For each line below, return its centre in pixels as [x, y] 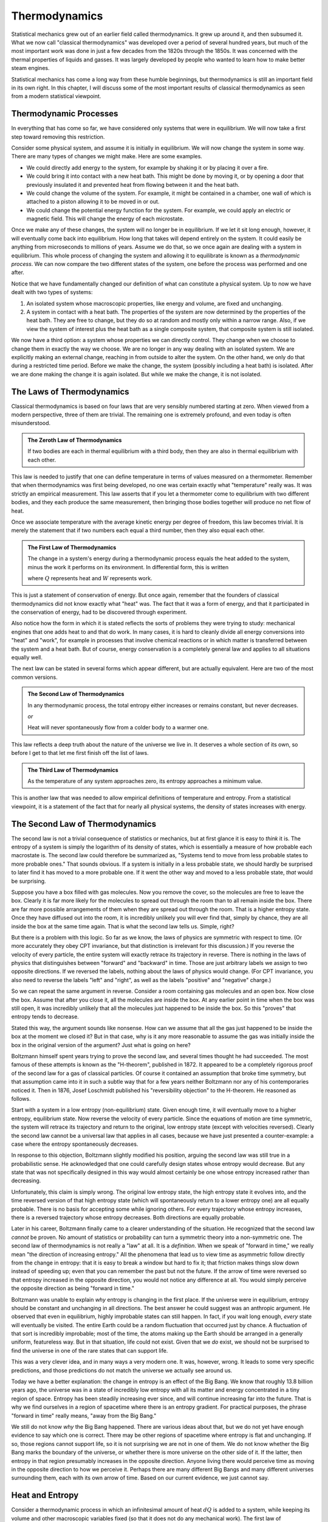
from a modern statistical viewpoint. [56, 96]
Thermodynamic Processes [65, 114]
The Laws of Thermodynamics [70, 392]
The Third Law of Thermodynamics [73, 770]
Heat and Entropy [45, 1496]
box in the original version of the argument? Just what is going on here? [101, 1045]
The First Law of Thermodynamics [72, 547]
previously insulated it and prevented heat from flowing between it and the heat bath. [133, 184]
